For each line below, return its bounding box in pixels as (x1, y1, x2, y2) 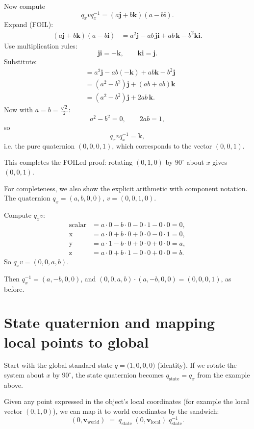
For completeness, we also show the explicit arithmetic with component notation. (4, 183, 248, 193)
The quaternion (4, 193, 51, 203)
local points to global (4, 331, 149, 352)
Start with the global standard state (4, 360, 113, 370)
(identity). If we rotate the (157, 360, 237, 370)
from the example (197, 370, 250, 380)
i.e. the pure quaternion (4, 140, 75, 151)
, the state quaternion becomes (71, 370, 164, 380)
